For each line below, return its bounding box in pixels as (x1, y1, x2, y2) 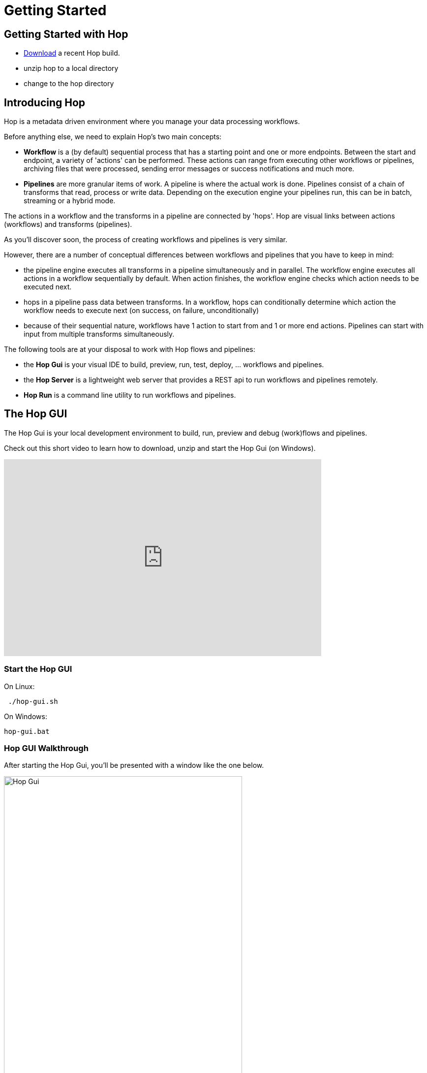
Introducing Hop (4, 96, 86, 109)
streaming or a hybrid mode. (24, 196, 116, 205)
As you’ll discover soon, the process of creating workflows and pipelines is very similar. (4, 235, 288, 244)
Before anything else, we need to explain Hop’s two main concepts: (4, 132, 222, 141)
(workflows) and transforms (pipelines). (4, 220, 132, 229)
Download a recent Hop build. (24, 49, 120, 58)
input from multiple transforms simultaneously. (24, 330, 175, 339)
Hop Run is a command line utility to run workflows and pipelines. (24, 391, 236, 400)
